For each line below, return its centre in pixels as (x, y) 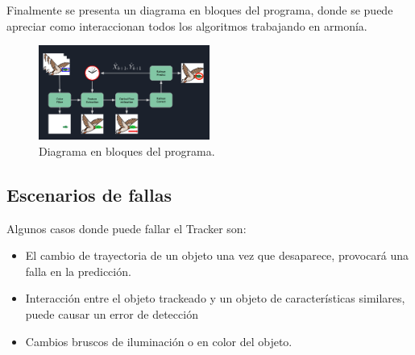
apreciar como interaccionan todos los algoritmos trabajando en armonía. (187, 25)
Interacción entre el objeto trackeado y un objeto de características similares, (215, 298)
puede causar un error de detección (112, 313)
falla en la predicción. (78, 271)
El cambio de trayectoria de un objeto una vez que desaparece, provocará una (217, 255)
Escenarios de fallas (89, 194)
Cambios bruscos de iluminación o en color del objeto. (159, 341)
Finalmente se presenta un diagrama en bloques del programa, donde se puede (200, 10)
